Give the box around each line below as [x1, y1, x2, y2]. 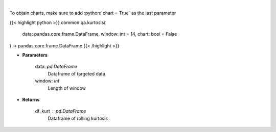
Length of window [48, 85, 86, 91]
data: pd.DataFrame [35, 64, 78, 70]
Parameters [22, 51, 48, 58]
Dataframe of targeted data [48, 70, 106, 76]
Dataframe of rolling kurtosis [48, 115, 108, 121]
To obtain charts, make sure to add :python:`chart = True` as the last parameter [9, 10, 176, 16]
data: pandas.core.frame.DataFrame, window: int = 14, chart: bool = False [22, 31, 177, 37]
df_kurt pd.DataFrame [35, 108, 86, 114]
